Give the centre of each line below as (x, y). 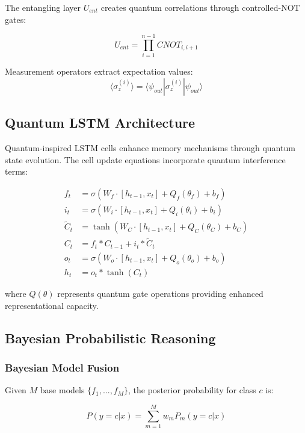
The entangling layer (43, 7)
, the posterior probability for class (192, 390)
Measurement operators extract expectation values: (99, 71)
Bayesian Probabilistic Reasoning (110, 338)
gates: (16, 19)
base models (62, 390)
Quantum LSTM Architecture (100, 123)
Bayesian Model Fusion (62, 367)
